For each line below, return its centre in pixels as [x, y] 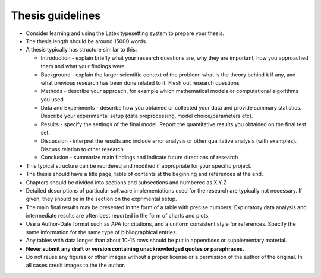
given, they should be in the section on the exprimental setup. [102, 199]
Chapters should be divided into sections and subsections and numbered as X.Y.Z [126, 182]
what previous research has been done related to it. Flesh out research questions [140, 82]
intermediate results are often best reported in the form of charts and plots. [118, 216]
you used [52, 99]
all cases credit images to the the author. [76, 265]
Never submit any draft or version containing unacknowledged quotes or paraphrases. [135, 248]
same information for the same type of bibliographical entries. [102, 232]
